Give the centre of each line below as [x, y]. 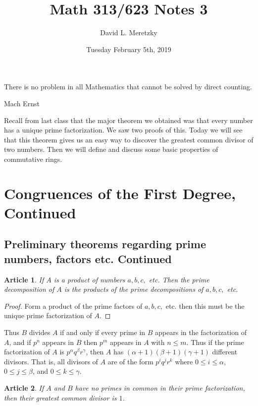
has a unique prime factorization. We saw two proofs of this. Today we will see [123, 130]
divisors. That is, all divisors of [51, 361]
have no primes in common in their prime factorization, [160, 387]
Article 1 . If [24, 279]
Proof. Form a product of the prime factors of [73, 305]
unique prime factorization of [48, 315]
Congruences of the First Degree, [120, 193]
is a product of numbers [89, 279]
